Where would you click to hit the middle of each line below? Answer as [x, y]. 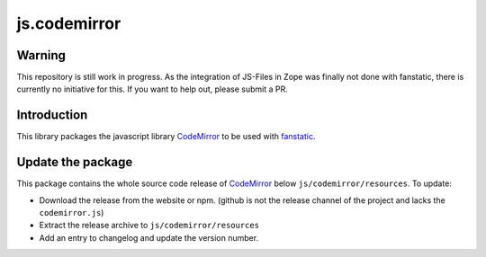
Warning [41, 55]
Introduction [52, 115]
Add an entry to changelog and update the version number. [149, 237]
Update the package [75, 162]
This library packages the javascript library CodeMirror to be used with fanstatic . [166, 137]
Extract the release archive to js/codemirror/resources [149, 226]
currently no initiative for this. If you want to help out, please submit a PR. [152, 89]
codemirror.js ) [72, 213]
